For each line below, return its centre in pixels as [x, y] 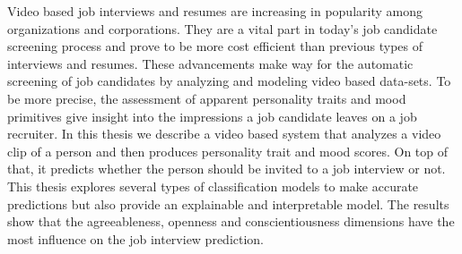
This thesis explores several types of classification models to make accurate [213, 186]
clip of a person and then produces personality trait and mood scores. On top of [228, 151]
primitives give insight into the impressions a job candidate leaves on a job [212, 116]
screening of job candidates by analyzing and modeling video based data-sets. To [229, 81]
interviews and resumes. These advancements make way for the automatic [210, 63]
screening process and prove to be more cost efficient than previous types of [215, 46]
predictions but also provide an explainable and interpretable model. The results [228, 203]
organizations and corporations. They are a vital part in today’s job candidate [222, 28]
